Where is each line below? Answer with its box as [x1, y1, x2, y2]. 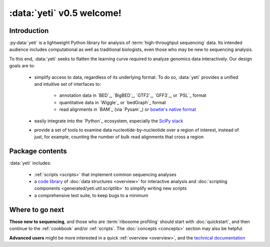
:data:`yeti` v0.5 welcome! [9, 7, 122, 18]
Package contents [9, 147, 67, 156]
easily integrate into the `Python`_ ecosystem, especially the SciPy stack [34, 118, 183, 124]
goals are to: [9, 63, 35, 69]
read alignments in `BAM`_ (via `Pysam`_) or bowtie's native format [59, 106, 196, 112]
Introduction [9, 26, 49, 35]
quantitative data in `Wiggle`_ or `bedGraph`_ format [59, 99, 166, 105]
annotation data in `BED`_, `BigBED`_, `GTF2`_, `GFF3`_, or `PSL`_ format [59, 92, 207, 98]
